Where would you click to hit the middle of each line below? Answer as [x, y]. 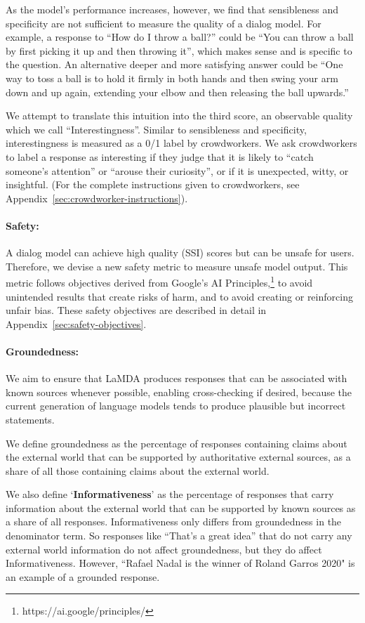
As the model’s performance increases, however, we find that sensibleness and [172, 9]
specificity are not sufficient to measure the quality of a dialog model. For [164, 23]
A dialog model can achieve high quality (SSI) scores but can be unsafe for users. [180, 253]
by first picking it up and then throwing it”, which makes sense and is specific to [179, 50]
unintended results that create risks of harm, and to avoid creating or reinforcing [179, 296]
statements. [30, 419]
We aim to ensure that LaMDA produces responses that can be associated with [177, 378]
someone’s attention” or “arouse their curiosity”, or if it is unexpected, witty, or [177, 170]
